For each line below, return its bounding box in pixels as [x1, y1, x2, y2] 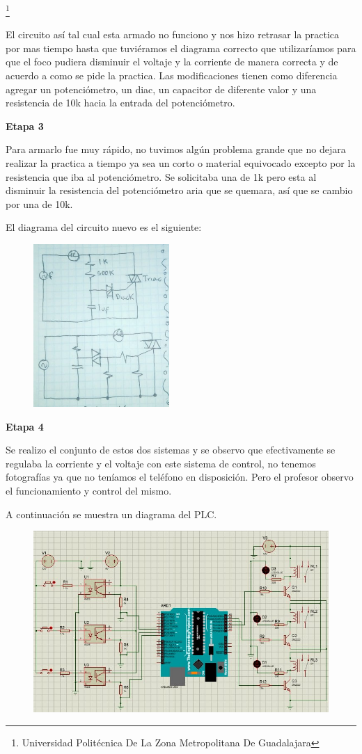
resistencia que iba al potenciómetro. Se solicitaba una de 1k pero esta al [6, 169, 317, 184]
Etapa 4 [6, 419, 44, 433]
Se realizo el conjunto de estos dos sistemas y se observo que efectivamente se [6, 442, 336, 457]
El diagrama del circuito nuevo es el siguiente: [6, 220, 202, 234]
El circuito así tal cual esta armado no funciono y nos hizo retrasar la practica [6, 27, 340, 42]
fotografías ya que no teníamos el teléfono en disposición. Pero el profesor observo [6, 470, 354, 484]
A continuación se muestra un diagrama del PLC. [6, 506, 217, 521]
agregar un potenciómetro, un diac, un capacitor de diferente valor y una [6, 81, 317, 96]
